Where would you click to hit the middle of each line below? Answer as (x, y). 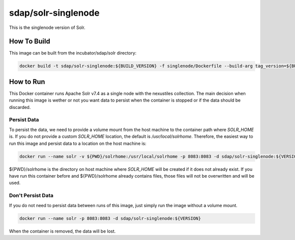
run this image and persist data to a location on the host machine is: (78, 143)
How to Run (27, 82)
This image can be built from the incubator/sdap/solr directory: (73, 53)
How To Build (29, 41)
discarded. (20, 107)
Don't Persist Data (31, 195)
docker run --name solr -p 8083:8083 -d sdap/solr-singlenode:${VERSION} (110, 218)
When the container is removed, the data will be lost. (62, 231)
